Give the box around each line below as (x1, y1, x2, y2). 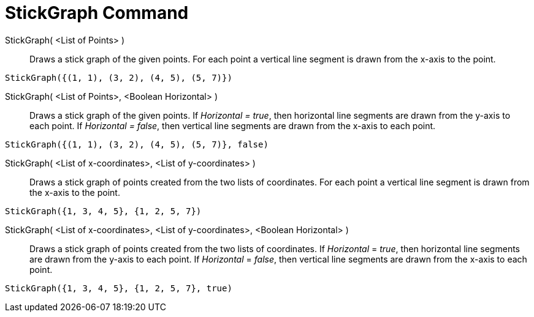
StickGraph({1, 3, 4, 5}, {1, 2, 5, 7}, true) (5, 283, 232, 293)
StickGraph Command (5, 2, 189, 23)
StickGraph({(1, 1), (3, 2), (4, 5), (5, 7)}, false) (5, 139, 269, 149)
